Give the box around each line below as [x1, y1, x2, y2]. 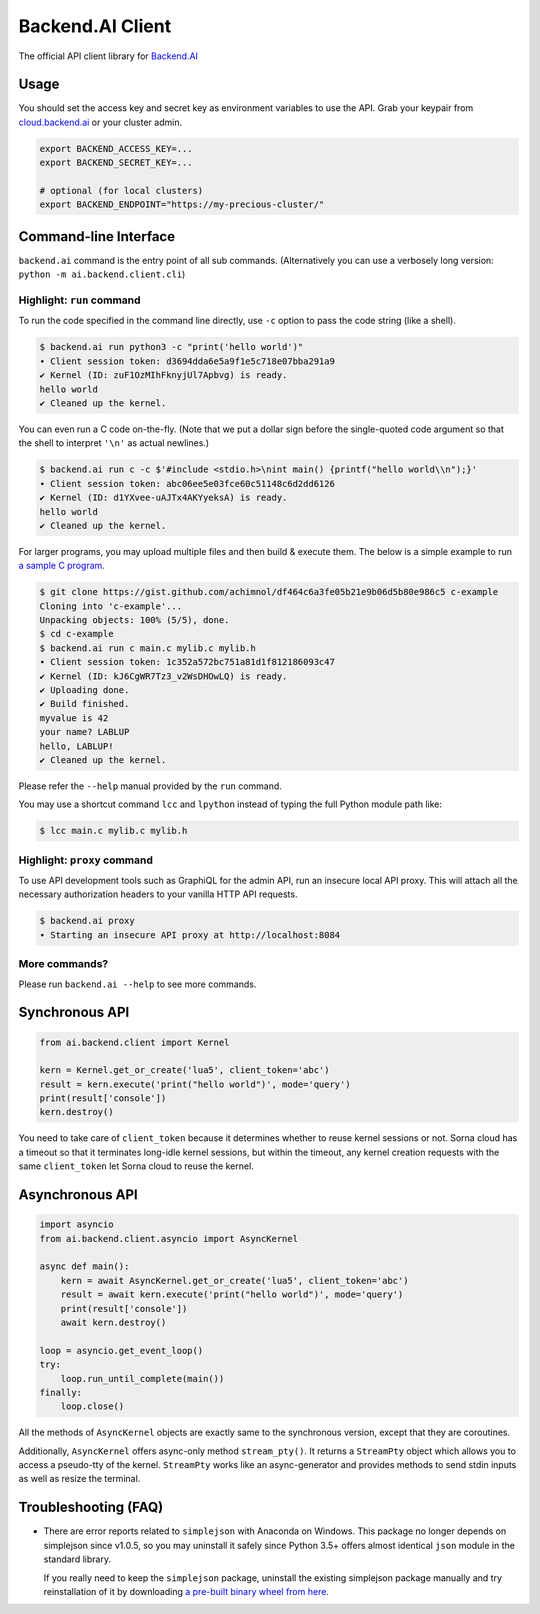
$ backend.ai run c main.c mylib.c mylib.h [39, 642, 257, 654]
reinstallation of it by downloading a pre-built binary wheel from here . [43, 1585, 330, 1597]
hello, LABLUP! [39, 740, 114, 752]
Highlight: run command [18, 293, 141, 307]
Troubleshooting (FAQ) [18, 1499, 164, 1516]
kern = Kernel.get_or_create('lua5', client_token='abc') [39, 1065, 330, 1076]
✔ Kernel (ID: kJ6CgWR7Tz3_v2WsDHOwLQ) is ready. [39, 670, 288, 682]
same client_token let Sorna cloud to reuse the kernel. [18, 1160, 254, 1172]
